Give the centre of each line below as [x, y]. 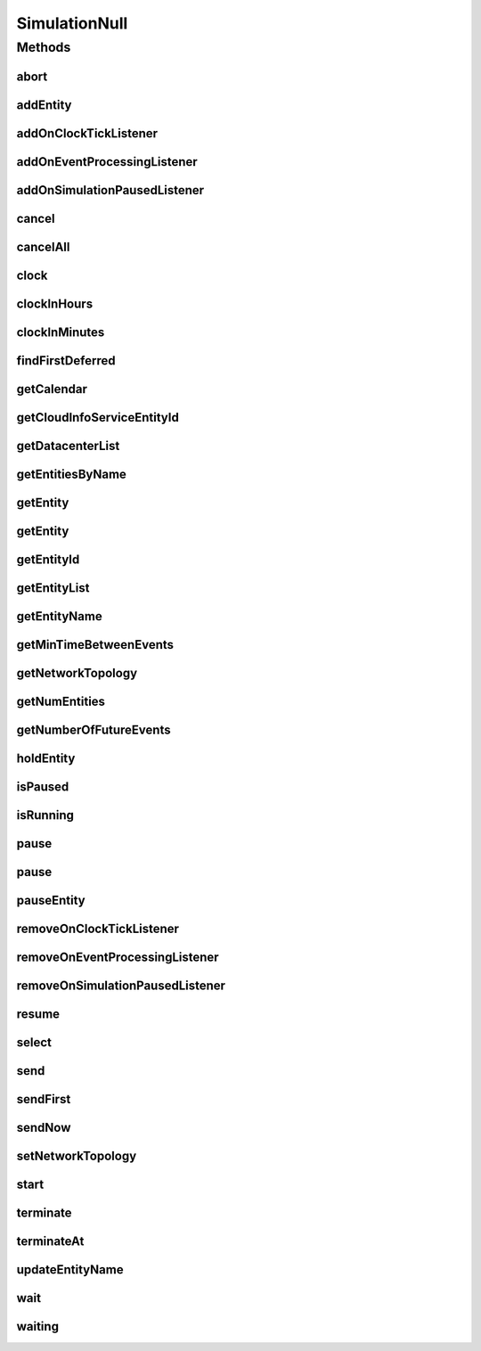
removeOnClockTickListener [98, 929]
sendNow [44, 1128]
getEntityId [48, 559]
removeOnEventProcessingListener [118, 958]
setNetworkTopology [77, 1156]
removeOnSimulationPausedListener [121, 986]
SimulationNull [72, 23]
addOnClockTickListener [87, 133]
